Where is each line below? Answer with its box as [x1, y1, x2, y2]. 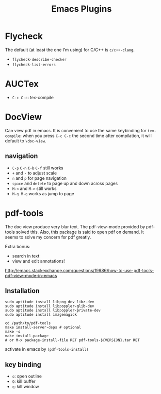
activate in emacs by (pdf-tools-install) [5, 346, 89, 352]
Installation [5, 287, 40, 295]
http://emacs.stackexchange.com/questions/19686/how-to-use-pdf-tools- [5, 267, 154, 273]
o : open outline [12, 373, 42, 379]
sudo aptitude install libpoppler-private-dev [5, 308, 101, 313]
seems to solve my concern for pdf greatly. [5, 234, 91, 240]
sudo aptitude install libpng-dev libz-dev [5, 300, 95, 305]
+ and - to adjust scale [12, 170, 57, 176]
